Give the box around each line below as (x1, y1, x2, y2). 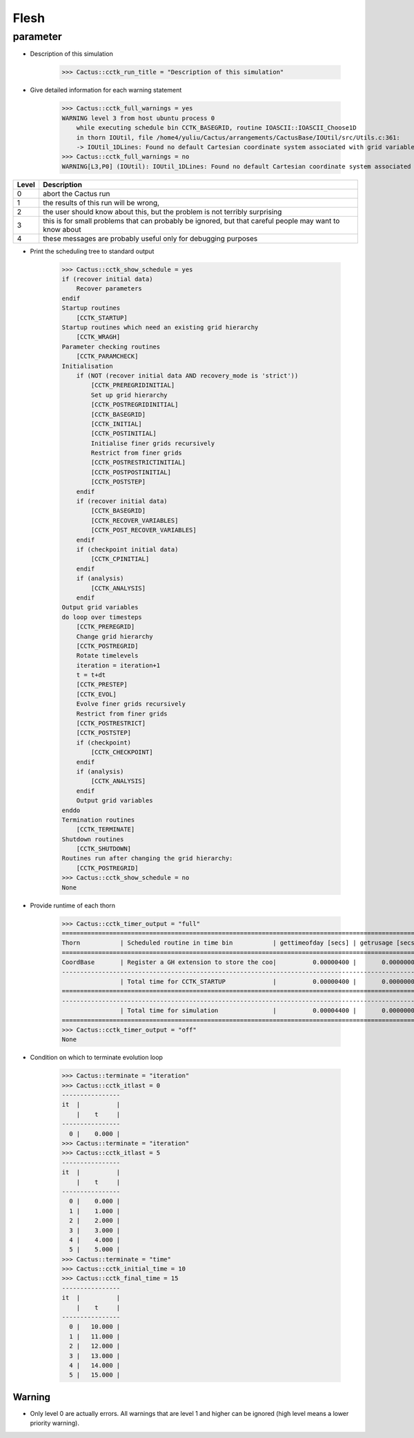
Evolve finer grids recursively (76, 700, 186, 708)
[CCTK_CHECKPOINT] (90, 749, 153, 756)
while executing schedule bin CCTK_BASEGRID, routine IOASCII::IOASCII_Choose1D (76, 124, 357, 132)
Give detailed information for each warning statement (30, 86, 182, 95)
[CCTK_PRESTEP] (76, 680, 128, 689)
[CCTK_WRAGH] (76, 333, 121, 341)
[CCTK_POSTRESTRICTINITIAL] (90, 459, 186, 466)
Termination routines (61, 816, 135, 824)
